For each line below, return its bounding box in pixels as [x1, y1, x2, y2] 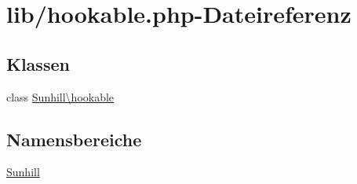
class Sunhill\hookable [6, 88, 115, 105]
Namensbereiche [6, 127, 142, 151]
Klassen [6, 51, 70, 75]
